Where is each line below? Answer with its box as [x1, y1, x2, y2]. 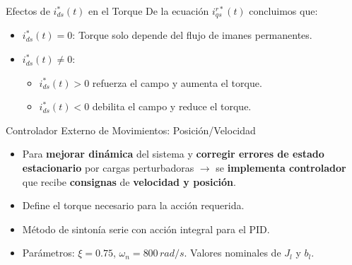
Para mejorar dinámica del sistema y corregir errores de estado [22, 146, 324, 161]
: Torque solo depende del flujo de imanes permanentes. [72, 28, 312, 42]
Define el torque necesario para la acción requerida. [22, 198, 245, 213]
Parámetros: [22, 245, 75, 260]
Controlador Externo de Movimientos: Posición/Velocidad [6, 122, 256, 137]
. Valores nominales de [184, 245, 281, 260]
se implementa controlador [216, 160, 346, 175]
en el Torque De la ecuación [88, 4, 209, 18]
